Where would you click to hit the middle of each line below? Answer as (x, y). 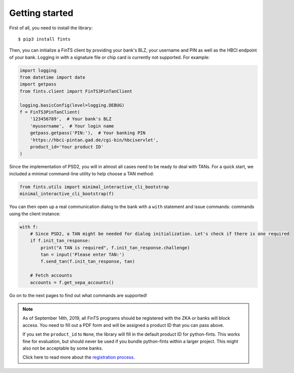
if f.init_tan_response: (60, 241)
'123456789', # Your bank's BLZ (71, 119)
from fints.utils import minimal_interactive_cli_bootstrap (94, 187)
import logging (38, 70)
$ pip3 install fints (44, 39)
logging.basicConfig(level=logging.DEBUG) (72, 105)
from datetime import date (52, 77)
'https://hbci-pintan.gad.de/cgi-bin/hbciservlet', (94, 140)
